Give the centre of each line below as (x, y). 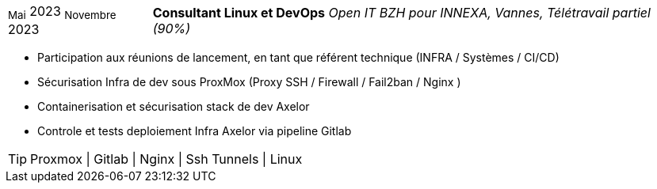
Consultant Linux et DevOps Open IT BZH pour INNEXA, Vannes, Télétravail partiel (401, 12)
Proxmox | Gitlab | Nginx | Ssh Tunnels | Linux (166, 159)
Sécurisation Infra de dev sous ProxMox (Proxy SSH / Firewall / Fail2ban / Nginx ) (249, 82)
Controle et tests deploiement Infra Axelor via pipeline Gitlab (195, 131)
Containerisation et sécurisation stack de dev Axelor (174, 107)
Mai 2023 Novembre (62, 13)
